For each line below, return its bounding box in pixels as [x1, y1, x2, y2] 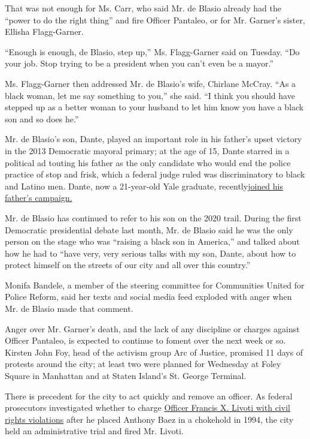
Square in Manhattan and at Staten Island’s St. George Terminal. [5, 369, 247, 382]
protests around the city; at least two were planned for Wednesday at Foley [5, 357, 281, 370]
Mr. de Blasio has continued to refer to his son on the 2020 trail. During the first [5, 211, 302, 224]
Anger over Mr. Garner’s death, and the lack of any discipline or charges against [5, 322, 300, 335]
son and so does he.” [5, 112, 79, 125]
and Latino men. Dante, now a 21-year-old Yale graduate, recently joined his [5, 179, 283, 192]
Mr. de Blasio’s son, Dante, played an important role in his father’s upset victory [5, 133, 302, 145]
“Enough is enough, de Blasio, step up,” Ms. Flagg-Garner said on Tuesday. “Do [5, 45, 300, 58]
